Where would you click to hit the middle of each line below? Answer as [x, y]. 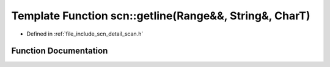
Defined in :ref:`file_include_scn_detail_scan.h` [85, 34]
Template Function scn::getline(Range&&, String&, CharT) [161, 16]
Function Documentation [60, 51]
